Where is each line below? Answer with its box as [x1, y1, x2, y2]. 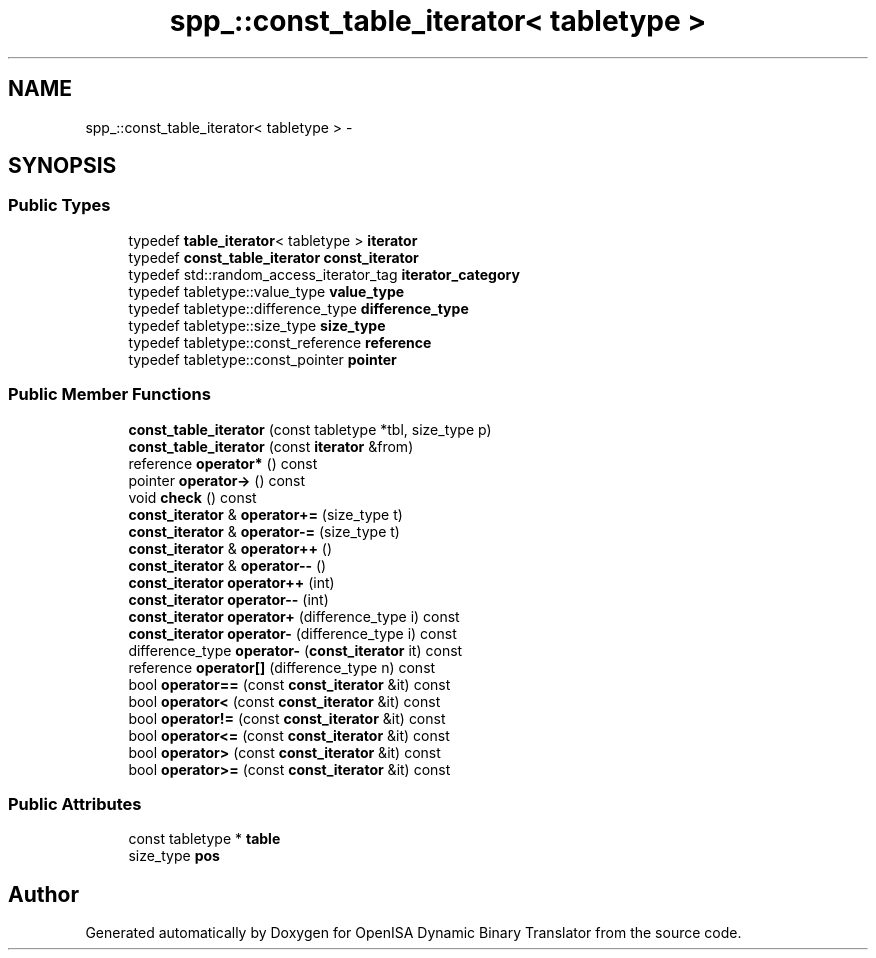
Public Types [8, 195, 111, 216]
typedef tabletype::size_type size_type [128, 316, 386, 334]
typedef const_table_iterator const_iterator [128, 248, 419, 266]
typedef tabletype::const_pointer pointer [128, 350, 397, 368]
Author [8, 881, 79, 907]
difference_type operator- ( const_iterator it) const [128, 641, 463, 659]
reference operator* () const [128, 454, 318, 472]
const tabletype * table [128, 830, 281, 848]
